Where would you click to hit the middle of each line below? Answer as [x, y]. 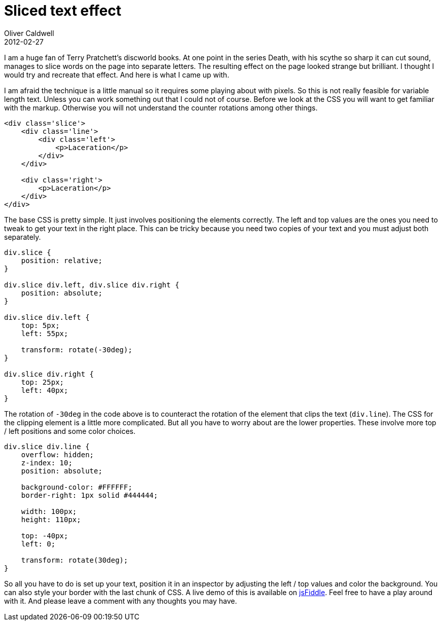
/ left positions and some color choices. [70, 431]
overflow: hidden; [58, 454]
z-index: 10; [47, 463]
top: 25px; [43, 382]
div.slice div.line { [47, 446]
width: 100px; [49, 511]
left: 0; [38, 544]
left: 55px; [45, 333]
